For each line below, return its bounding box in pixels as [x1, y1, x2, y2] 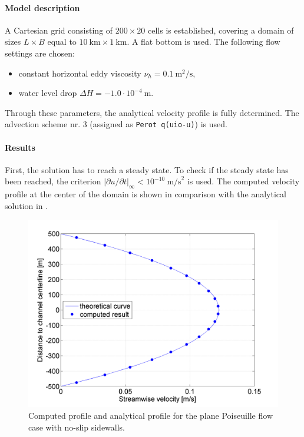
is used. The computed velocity [187, 175, 300, 187]
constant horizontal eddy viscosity [18, 67, 141, 79]
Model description [5, 1, 80, 14]
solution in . [5, 199, 48, 211]
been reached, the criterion [5, 175, 101, 187]
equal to [47, 35, 77, 48]
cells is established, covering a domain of [147, 24, 294, 36]
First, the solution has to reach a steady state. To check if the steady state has [5, 163, 289, 176]
